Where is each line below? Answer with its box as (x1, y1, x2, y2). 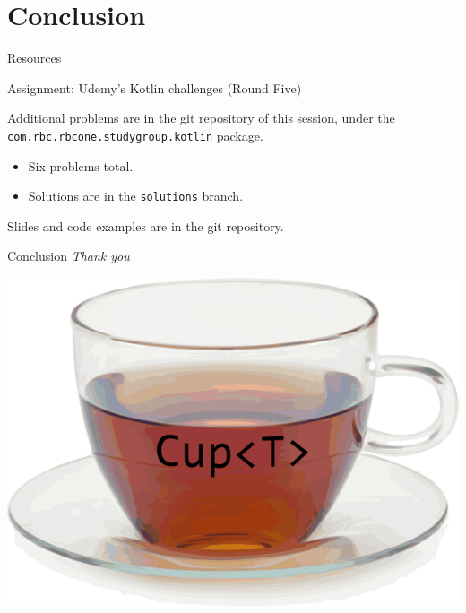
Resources (7, 48, 62, 67)
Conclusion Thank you (7, 246, 130, 265)
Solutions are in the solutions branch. (28, 186, 244, 205)
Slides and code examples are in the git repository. (7, 216, 284, 235)
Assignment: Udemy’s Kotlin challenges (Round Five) (7, 78, 302, 97)
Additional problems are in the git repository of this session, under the (7, 108, 395, 127)
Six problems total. (28, 156, 134, 175)
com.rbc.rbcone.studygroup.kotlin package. (7, 125, 263, 144)
